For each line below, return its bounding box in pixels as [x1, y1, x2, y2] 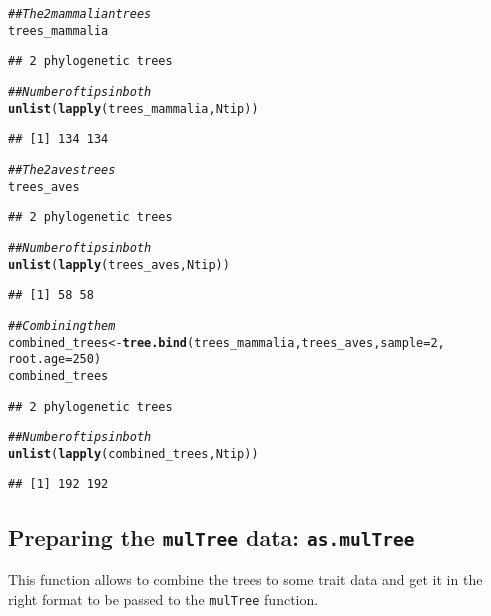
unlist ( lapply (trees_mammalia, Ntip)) [8, 101, 259, 116]
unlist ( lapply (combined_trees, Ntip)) [8, 446, 259, 461]
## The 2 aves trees [8, 162, 116, 177]
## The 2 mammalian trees [8, 7, 152, 21]
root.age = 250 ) [8, 352, 102, 367]
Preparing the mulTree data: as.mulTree [8, 521, 415, 552]
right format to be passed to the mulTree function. [8, 588, 319, 609]
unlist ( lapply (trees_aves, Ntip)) [8, 257, 230, 272]
